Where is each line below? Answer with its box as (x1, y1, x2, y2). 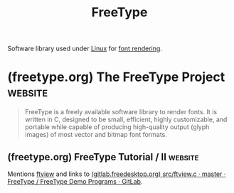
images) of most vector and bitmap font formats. (24, 131, 167, 139)
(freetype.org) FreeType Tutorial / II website (7, 150, 199, 163)
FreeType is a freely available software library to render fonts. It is (24, 108, 218, 116)
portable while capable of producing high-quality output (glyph (24, 123, 210, 131)
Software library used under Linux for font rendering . (7, 44, 162, 53)
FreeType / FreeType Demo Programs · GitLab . (7, 177, 143, 185)
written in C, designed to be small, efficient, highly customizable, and (24, 115, 228, 124)
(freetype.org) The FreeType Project (7, 69, 225, 85)
